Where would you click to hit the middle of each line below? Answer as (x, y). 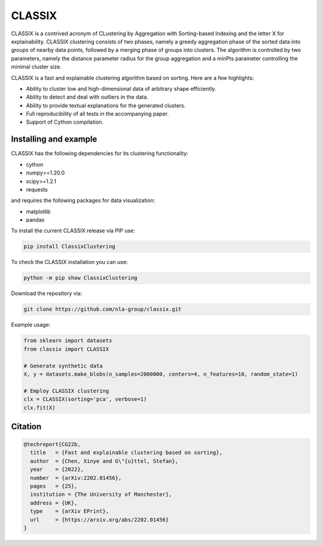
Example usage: (31, 325)
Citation (26, 426)
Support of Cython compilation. (65, 122)
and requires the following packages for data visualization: (83, 201)
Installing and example (54, 139)
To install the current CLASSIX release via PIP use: (73, 231)
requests (37, 189)
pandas (35, 220)
